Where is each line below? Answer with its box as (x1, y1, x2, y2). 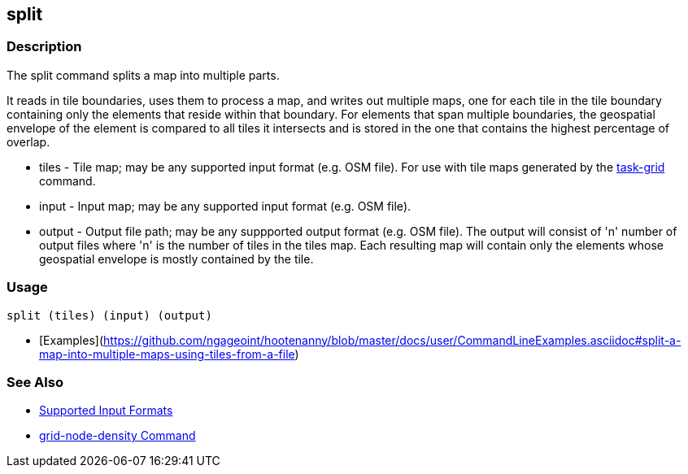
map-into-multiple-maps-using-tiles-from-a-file (39, 346, 295, 361)
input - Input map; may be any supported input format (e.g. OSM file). (39, 198, 411, 213)
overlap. (7, 134, 50, 149)
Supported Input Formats (39, 403, 173, 418)
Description (7, 38, 82, 55)
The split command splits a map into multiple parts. (7, 67, 280, 82)
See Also (7, 373, 63, 390)
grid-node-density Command (39, 428, 196, 443)
